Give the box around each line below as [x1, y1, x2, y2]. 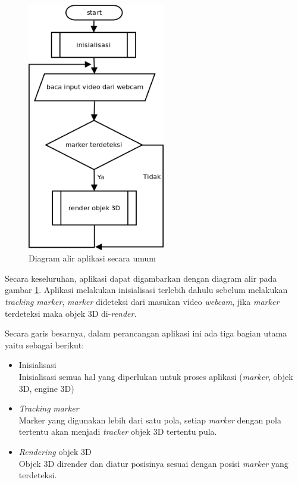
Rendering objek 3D [18, 445, 92, 457]
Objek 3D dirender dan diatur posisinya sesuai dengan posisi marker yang [18, 457, 288, 469]
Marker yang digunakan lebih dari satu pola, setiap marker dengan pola [18, 413, 281, 426]
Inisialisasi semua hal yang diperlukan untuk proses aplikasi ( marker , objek [18, 370, 293, 383]
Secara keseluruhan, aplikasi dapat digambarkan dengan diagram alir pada [5, 272, 277, 284]
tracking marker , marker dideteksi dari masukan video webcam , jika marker [5, 295, 280, 308]
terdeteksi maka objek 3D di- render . [5, 307, 137, 319]
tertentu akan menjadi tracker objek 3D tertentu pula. [18, 425, 217, 438]
